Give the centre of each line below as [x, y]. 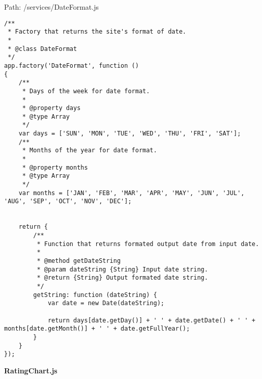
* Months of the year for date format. [90, 151]
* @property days [51, 108]
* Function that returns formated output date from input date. [148, 244]
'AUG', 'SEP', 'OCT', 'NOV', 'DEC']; [68, 201]
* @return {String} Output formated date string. [122, 278]
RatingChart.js [31, 370]
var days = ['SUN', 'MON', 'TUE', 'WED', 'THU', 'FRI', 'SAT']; [130, 134]
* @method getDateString [79, 261]
